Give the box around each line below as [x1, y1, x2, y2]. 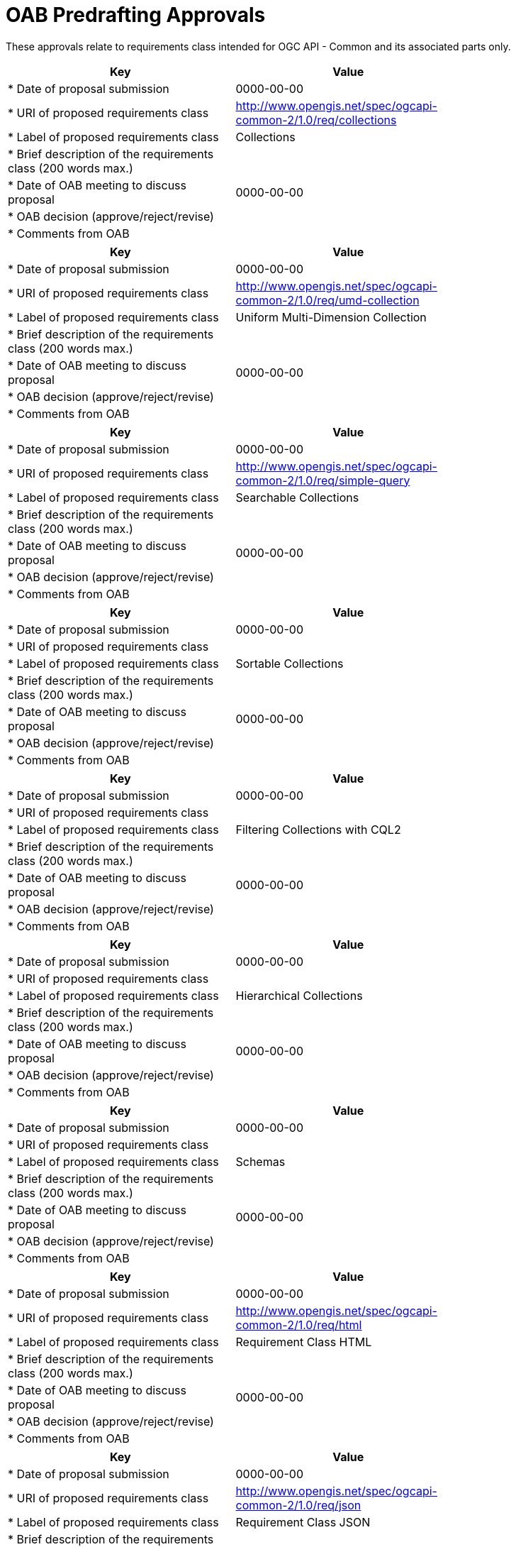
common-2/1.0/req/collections [235, 112, 397, 127]
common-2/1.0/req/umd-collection [235, 292, 420, 307]
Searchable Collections [235, 490, 359, 505]
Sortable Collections [235, 656, 344, 671]
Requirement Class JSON [235, 1514, 371, 1529]
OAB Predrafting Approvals [6, 3, 266, 27]
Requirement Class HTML [235, 1334, 372, 1349]
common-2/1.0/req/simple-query [235, 473, 410, 488]
